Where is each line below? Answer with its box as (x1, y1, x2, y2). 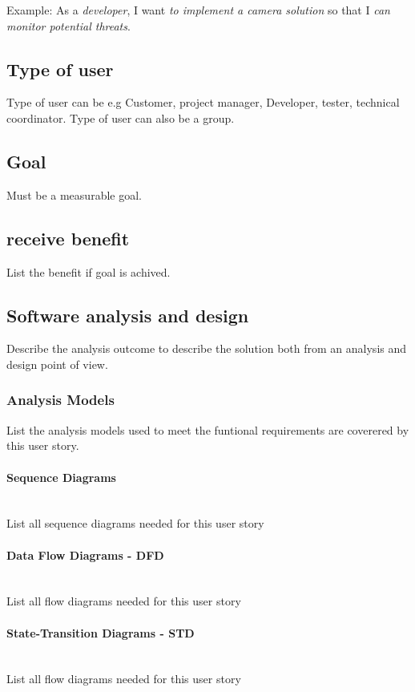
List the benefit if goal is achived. (6, 263, 171, 280)
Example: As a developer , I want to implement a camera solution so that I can (6, 2, 390, 18)
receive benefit (6, 225, 130, 250)
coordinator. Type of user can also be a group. (6, 109, 235, 126)
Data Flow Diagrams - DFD (6, 546, 164, 563)
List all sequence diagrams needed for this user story (6, 515, 264, 532)
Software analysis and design (6, 302, 249, 327)
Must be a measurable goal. (6, 186, 142, 203)
